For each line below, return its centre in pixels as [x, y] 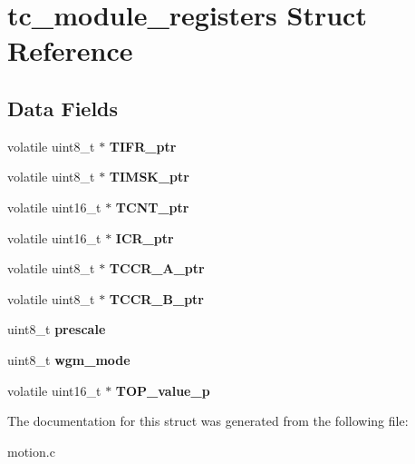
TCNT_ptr [152, 207]
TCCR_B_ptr [156, 298]
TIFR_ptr [143, 146]
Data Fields [63, 108]
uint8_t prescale [57, 329]
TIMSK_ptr [149, 177]
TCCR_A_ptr [157, 268]
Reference [70, 50]
